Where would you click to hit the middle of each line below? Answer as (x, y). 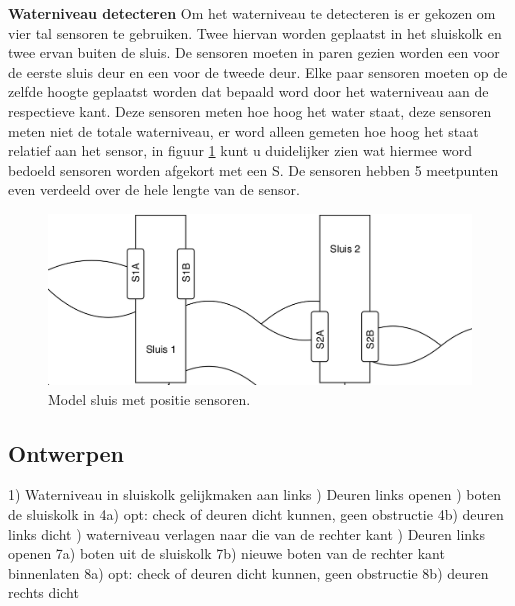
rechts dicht (43, 592)
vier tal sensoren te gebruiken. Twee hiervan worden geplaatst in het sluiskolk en (255, 32)
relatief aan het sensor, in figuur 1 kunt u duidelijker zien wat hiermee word (240, 150)
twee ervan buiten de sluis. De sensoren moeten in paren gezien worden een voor (254, 52)
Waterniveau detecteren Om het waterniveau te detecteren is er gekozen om (252, 13)
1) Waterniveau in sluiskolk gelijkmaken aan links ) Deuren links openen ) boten (254, 494)
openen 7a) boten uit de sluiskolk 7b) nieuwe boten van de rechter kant (226, 553)
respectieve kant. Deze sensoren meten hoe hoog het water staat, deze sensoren (250, 110)
